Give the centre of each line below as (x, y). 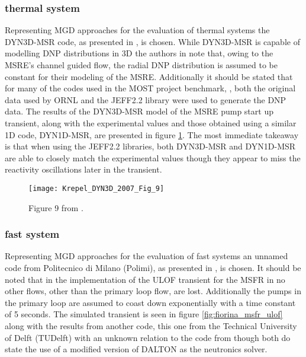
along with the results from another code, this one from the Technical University (151, 325)
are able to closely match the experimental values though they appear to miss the (153, 157)
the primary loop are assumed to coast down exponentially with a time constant (150, 302)
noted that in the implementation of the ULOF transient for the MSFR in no (145, 279)
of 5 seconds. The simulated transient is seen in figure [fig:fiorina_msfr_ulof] (144, 314)
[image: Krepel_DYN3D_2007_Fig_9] (96, 188)
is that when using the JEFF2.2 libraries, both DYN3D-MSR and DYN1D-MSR (150, 146)
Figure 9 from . (56, 207)
